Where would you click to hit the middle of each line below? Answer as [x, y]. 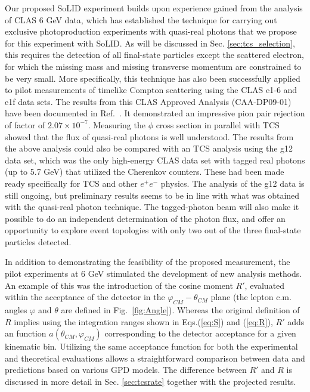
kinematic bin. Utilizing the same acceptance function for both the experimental [151, 346]
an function [26, 333]
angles [16, 310]
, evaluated [265, 285]
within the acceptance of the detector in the [85, 297]
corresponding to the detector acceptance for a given [200, 333]
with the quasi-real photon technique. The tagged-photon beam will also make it [152, 207]
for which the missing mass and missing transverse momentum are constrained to [153, 66]
